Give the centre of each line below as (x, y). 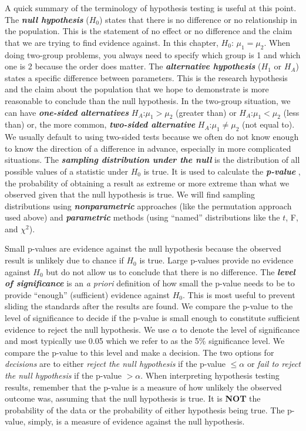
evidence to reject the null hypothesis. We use (87, 329)
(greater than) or (206, 112)
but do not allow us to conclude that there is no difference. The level (171, 271)
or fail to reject (274, 364)
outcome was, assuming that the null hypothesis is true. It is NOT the (133, 398)
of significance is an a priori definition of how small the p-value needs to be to (150, 283)
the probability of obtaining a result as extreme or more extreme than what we (147, 183)
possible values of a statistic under (67, 171)
